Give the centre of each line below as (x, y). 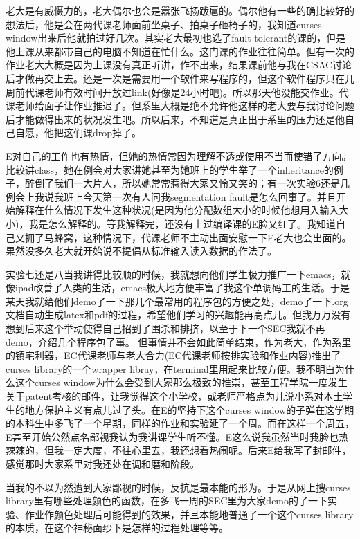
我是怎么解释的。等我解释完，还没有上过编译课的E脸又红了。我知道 (182, 223)
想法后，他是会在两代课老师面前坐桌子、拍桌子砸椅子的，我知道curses (164, 24)
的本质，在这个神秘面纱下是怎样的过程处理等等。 (117, 528)
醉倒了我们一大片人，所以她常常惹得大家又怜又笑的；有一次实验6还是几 (187, 183)
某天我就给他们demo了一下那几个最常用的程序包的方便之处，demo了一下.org (177, 301)
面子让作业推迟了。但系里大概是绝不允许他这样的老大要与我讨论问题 (199, 106)
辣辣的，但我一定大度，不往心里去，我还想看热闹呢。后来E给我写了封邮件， (179, 450)
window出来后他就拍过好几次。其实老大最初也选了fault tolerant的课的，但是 (176, 38)
